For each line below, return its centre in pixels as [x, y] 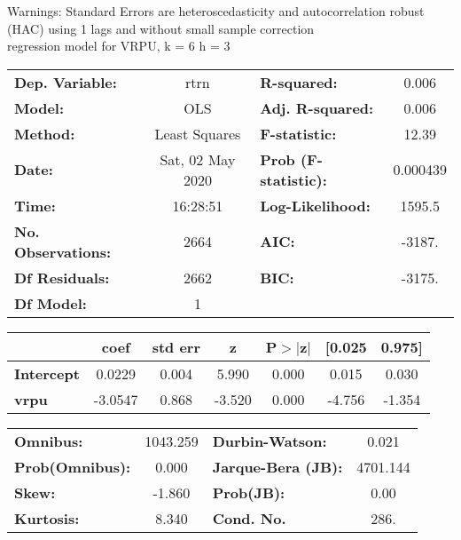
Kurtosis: [47, 518]
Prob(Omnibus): [73, 466]
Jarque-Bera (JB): [277, 466]
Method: [45, 133]
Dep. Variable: [66, 82]
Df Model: [51, 303]
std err [176, 346]
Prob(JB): [249, 492]
